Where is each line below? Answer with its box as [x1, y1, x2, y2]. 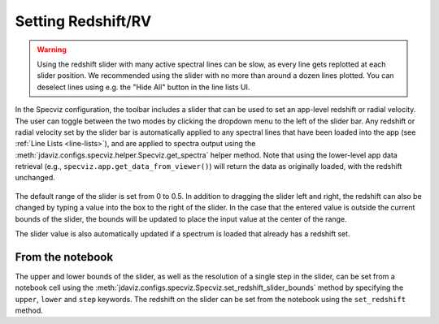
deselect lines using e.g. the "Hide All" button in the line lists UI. [37, 82, 250, 92]
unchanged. [15, 173, 56, 183]
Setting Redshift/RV [15, 12, 152, 30]
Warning [37, 45, 67, 54]
